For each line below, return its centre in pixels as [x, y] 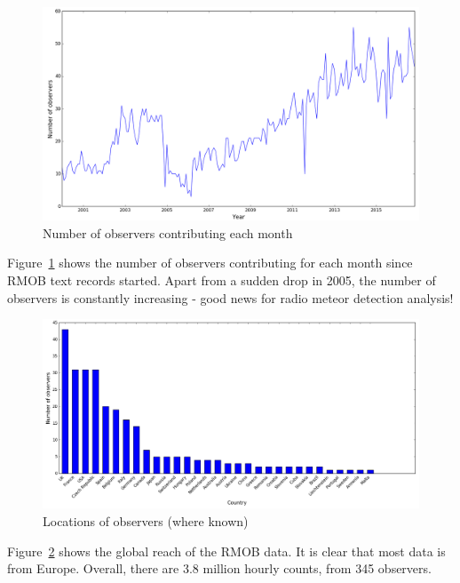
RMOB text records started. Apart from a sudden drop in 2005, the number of [222, 280]
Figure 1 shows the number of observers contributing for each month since [210, 263]
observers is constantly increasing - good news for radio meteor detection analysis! [230, 297]
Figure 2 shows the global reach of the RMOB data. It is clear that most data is [226, 551]
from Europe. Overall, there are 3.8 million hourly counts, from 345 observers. [219, 568]
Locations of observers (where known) [146, 520]
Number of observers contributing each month [168, 232]
